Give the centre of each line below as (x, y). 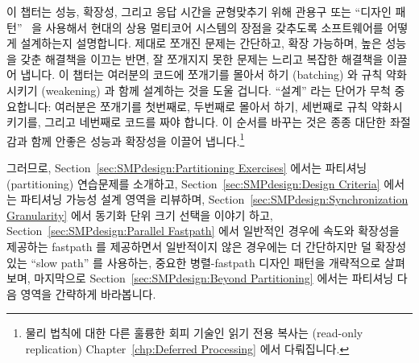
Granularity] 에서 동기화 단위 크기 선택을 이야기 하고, (140, 214)
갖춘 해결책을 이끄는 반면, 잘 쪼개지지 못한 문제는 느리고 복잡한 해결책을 (202, 58)
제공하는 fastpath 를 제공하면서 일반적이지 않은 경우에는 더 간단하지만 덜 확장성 (207, 246)
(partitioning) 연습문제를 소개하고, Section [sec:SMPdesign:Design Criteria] (193, 183)
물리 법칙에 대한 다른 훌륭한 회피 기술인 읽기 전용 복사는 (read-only (194, 333)
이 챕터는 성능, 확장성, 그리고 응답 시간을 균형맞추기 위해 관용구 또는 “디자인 (199, 11)
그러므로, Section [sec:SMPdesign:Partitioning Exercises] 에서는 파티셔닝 (187, 167)
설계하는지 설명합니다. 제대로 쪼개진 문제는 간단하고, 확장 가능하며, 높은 (201, 43)
